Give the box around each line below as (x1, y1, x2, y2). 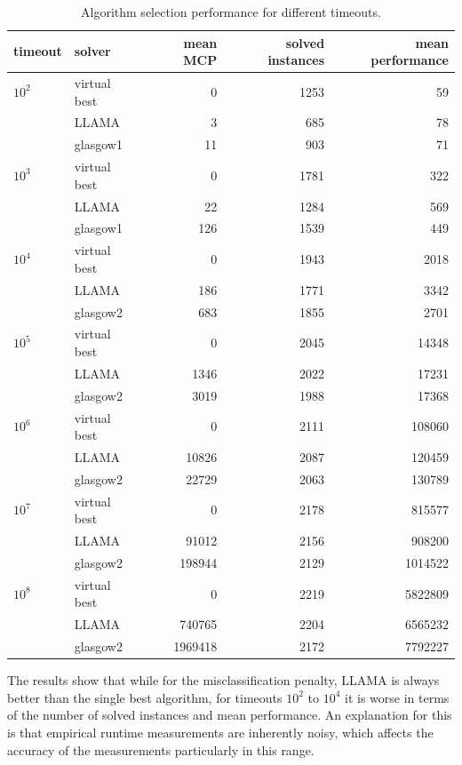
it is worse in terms (345, 688, 450, 706)
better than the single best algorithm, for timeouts (7, 688, 283, 706)
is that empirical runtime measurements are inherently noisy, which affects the (7, 722, 434, 741)
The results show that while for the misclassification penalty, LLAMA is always (7, 671, 440, 689)
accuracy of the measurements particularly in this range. (7, 740, 315, 759)
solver (74, 42, 111, 60)
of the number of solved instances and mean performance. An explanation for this (7, 705, 452, 724)
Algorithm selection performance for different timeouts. (81, 3, 381, 20)
